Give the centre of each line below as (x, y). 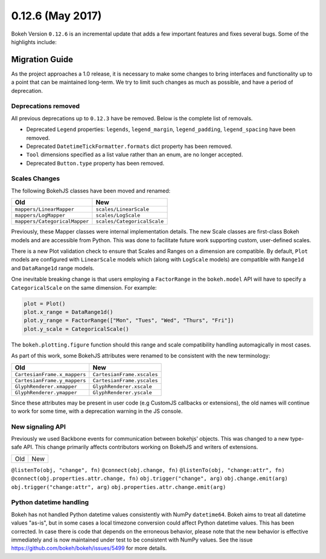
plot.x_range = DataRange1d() (69, 312)
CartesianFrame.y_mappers (50, 380)
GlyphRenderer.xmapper (46, 386)
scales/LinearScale (122, 209)
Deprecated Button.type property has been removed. (95, 163)
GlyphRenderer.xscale (122, 386)
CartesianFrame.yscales (125, 380)
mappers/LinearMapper (45, 209)
